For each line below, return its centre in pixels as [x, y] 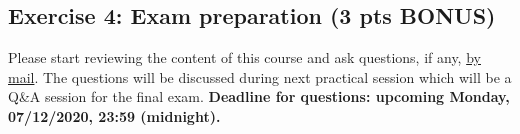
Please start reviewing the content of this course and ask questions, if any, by [244, 57]
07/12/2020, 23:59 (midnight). [114, 115]
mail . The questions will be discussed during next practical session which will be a [260, 76]
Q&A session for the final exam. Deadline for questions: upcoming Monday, [259, 96]
